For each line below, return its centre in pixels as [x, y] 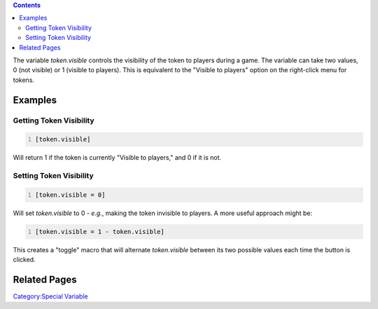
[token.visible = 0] [70, 195]
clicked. [24, 260]
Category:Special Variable [50, 296]
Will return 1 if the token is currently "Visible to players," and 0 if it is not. [117, 158]
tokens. [24, 80]
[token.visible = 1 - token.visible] [100, 232]
